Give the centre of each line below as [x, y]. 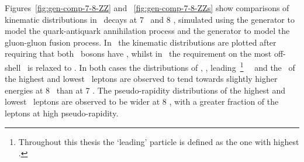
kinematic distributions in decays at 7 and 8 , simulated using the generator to [150, 19]
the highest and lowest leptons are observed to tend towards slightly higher [141, 79]
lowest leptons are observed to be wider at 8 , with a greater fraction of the [142, 101]
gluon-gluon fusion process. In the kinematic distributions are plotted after [141, 42]
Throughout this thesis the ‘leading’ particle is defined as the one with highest [159, 141]
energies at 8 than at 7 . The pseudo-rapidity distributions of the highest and [145, 90]
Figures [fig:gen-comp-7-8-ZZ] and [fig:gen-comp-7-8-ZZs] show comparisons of [147, 8]
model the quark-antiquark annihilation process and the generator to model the [147, 31]
